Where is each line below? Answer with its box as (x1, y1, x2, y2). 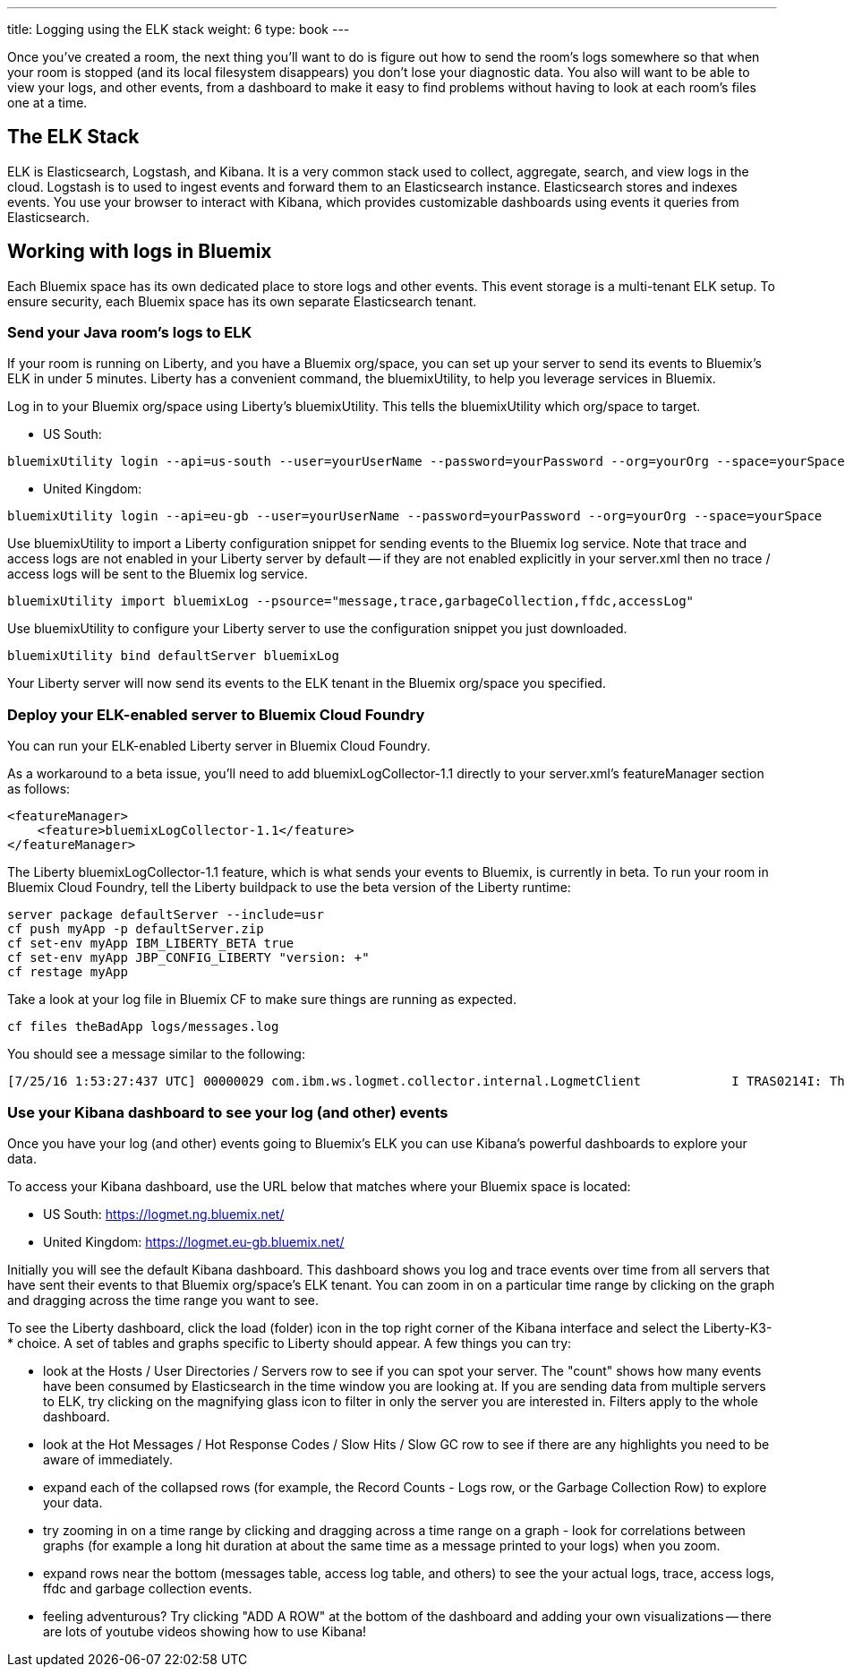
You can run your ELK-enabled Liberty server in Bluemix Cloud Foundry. (7, 738, 431, 754)
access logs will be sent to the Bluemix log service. (7, 566, 308, 582)
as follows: (7, 781, 71, 797)
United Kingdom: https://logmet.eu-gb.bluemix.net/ (43, 1233, 345, 1249)
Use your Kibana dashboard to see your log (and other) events (7, 1103, 448, 1121)
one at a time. (7, 95, 88, 110)
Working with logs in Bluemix (7, 240, 272, 263)
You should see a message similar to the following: (7, 1046, 305, 1062)
